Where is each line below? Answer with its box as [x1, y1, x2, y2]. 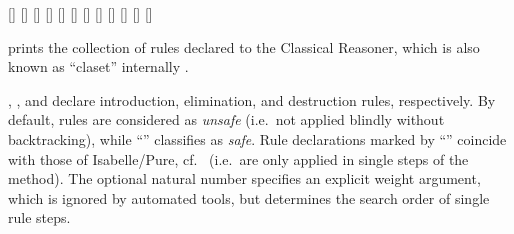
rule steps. [8, 207, 71, 228]
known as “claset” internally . [8, 56, 189, 77]
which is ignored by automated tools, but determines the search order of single [8, 187, 490, 208]
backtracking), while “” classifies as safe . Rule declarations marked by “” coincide [8, 128, 507, 149]
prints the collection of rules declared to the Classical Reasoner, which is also [8, 36, 480, 57]
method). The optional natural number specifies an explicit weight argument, [8, 168, 481, 189]
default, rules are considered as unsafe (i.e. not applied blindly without [8, 109, 445, 130]
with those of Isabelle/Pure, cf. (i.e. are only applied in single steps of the [8, 148, 469, 169]
